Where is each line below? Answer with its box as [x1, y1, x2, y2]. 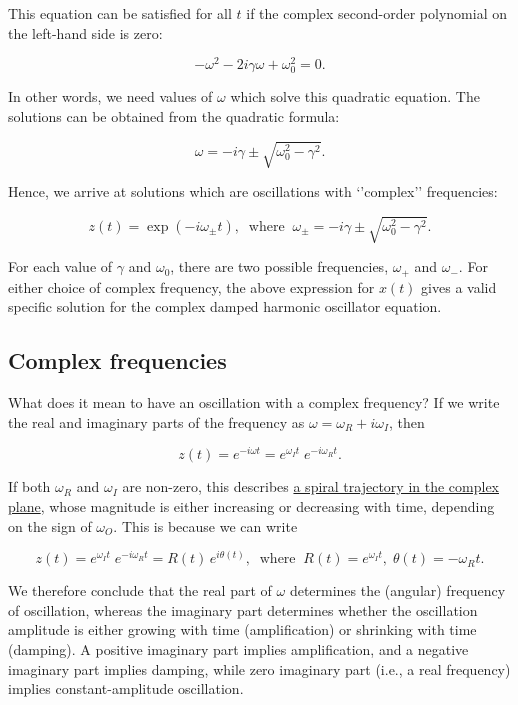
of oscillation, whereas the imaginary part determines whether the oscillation [8, 599, 478, 620]
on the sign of [8, 515, 92, 536]
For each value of [8, 256, 113, 277]
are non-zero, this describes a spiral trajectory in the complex [122, 476, 499, 497]
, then [389, 411, 425, 432]
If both [8, 476, 51, 497]
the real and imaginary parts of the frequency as [8, 411, 305, 432]
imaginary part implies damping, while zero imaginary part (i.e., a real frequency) [8, 658, 511, 679]
